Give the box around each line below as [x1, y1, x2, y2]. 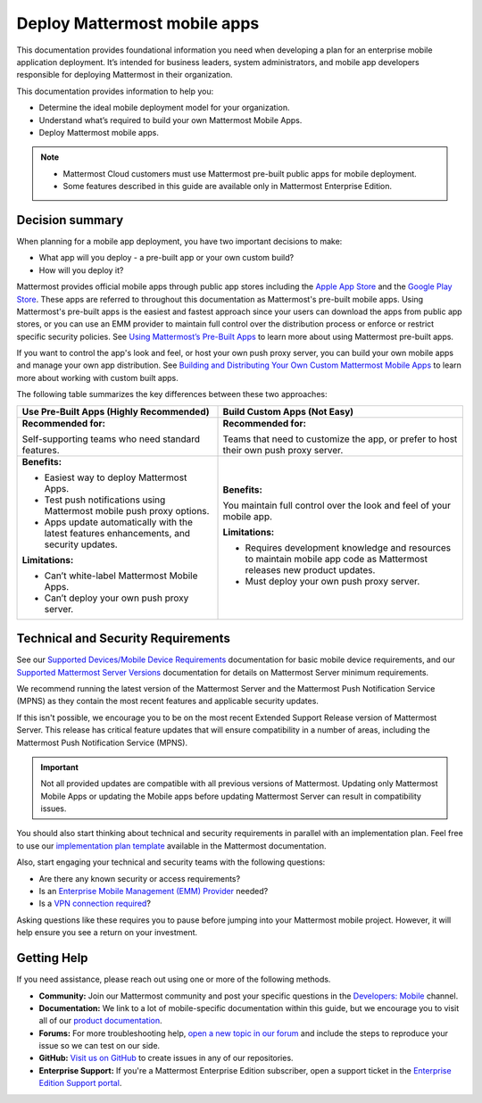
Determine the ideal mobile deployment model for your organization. [38, 103, 290, 113]
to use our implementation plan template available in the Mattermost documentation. [16, 840, 327, 851]
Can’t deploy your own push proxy [44, 592, 189, 604]
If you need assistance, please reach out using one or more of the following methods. [16, 974, 331, 985]
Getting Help [16, 950, 88, 966]
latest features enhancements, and [44, 527, 191, 539]
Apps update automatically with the [44, 516, 194, 528]
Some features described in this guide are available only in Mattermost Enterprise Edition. [62, 181, 393, 192]
